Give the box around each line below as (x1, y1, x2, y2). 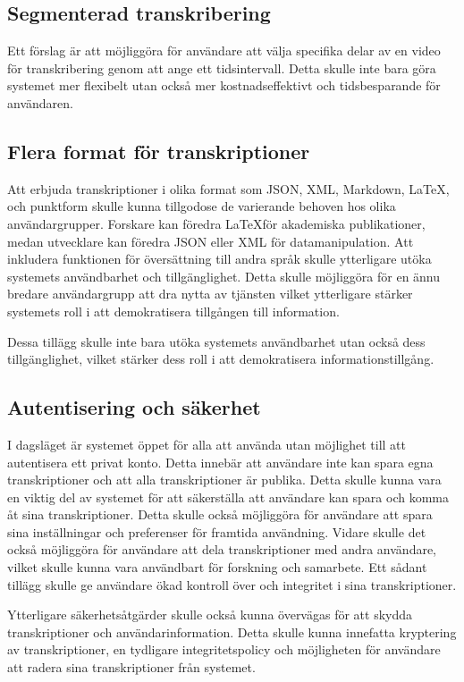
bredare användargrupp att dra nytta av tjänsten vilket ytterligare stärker (7, 284, 413, 303)
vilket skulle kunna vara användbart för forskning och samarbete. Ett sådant (7, 558, 427, 577)
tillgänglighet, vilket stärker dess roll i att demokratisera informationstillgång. (7, 349, 434, 368)
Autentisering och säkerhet (7, 393, 261, 421)
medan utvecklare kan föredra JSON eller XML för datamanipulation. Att (7, 232, 414, 250)
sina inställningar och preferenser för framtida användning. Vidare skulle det (7, 522, 426, 541)
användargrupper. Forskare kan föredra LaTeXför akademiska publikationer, (7, 214, 426, 232)
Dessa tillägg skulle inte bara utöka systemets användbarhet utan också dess (7, 332, 426, 350)
